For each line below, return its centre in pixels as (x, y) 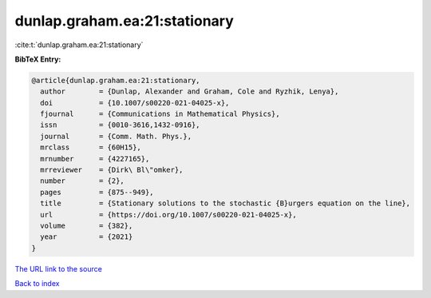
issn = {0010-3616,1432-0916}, (120, 125)
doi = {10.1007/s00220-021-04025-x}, (135, 103)
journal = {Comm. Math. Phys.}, (116, 136)
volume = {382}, (87, 226)
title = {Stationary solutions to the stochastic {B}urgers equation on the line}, (225, 203)
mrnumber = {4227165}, (95, 159)
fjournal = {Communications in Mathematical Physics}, (160, 114)
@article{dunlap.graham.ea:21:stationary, (116, 80)
